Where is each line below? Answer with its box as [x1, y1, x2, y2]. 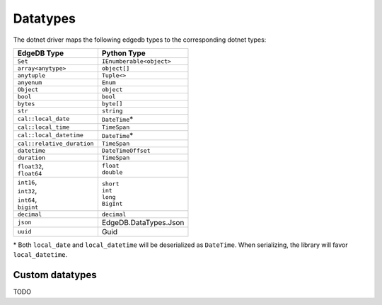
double [101, 168, 123, 176]
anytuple [17, 71, 46, 79]
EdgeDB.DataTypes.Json [101, 217, 185, 227]
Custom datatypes [13, 269, 97, 281]
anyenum [17, 79, 42, 86]
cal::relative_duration [17, 139, 94, 147]
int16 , [17, 177, 37, 187]
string [101, 107, 123, 115]
